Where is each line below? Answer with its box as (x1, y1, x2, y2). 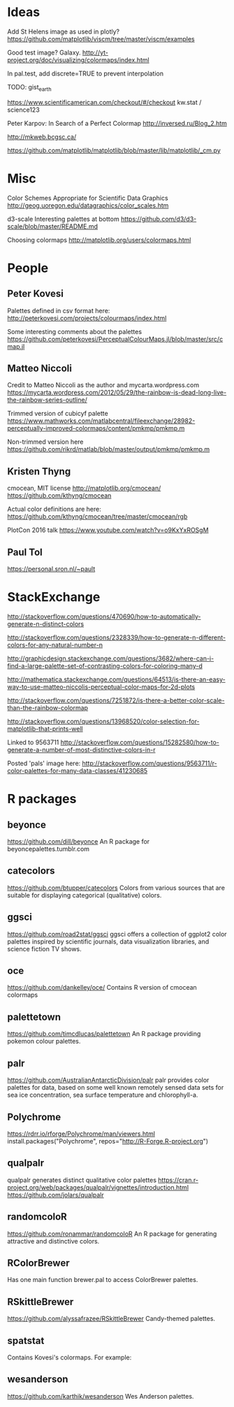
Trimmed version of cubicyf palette (7, 410, 108, 418)
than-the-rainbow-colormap (7, 704, 89, 712)
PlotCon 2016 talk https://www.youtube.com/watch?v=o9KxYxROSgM (7, 526, 209, 535)
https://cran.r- (158, 1176, 199, 1184)
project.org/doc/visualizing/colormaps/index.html (7, 55, 149, 64)
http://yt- (82, 48, 108, 57)
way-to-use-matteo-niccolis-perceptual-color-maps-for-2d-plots (7, 683, 196, 691)
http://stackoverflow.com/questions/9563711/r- (82, 759, 218, 767)
